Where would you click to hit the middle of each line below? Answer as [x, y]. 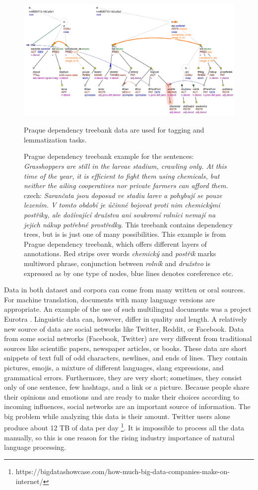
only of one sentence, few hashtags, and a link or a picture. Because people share [127, 387]
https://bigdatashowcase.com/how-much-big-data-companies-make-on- [123, 471]
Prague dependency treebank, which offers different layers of [115, 244]
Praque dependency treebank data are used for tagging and [114, 130]
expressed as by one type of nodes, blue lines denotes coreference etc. [129, 273]
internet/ [29, 481]
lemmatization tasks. [55, 139]
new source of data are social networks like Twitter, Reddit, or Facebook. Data [124, 328]
